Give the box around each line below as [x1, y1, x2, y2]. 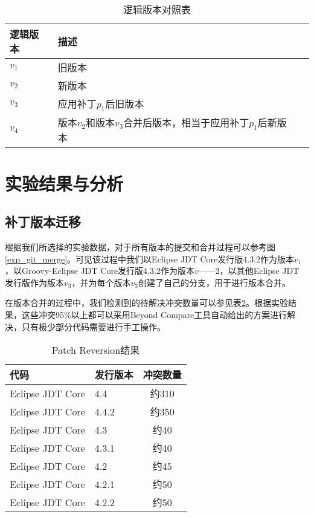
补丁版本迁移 [5, 212, 81, 231]
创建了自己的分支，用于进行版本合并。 [138, 276, 290, 288]
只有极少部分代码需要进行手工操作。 [21, 320, 165, 333]
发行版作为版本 [5, 276, 64, 288]
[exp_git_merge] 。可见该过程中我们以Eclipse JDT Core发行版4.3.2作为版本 [5, 252, 295, 265]
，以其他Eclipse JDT [219, 264, 300, 277]
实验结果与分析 [5, 171, 124, 195]
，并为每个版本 [71, 276, 131, 288]
